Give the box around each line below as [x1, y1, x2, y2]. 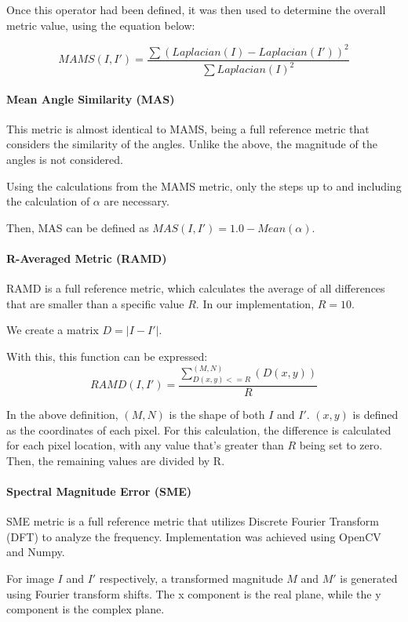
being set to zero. [299, 437, 383, 453]
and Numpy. [6, 544, 65, 560]
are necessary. [104, 193, 169, 209]
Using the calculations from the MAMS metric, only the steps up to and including [6, 177, 402, 194]
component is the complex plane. [6, 601, 165, 617]
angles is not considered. [6, 151, 123, 168]
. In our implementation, [195, 295, 315, 311]
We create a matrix [6, 322, 99, 338]
